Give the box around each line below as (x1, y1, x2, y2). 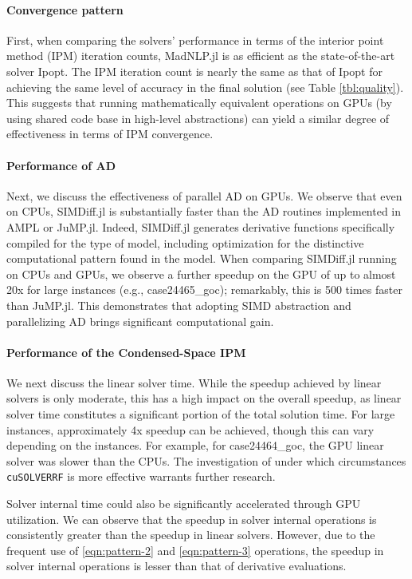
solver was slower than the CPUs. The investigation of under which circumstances (6, 452, 406, 469)
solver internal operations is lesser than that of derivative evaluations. (6, 557, 347, 574)
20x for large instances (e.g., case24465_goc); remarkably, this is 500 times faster (6, 281, 402, 298)
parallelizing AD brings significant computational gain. (6, 312, 274, 329)
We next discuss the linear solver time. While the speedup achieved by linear (6, 374, 382, 391)
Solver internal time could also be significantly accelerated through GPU (6, 495, 361, 512)
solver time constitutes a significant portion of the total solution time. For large (6, 406, 395, 422)
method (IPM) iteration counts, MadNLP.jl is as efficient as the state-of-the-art (6, 47, 395, 64)
